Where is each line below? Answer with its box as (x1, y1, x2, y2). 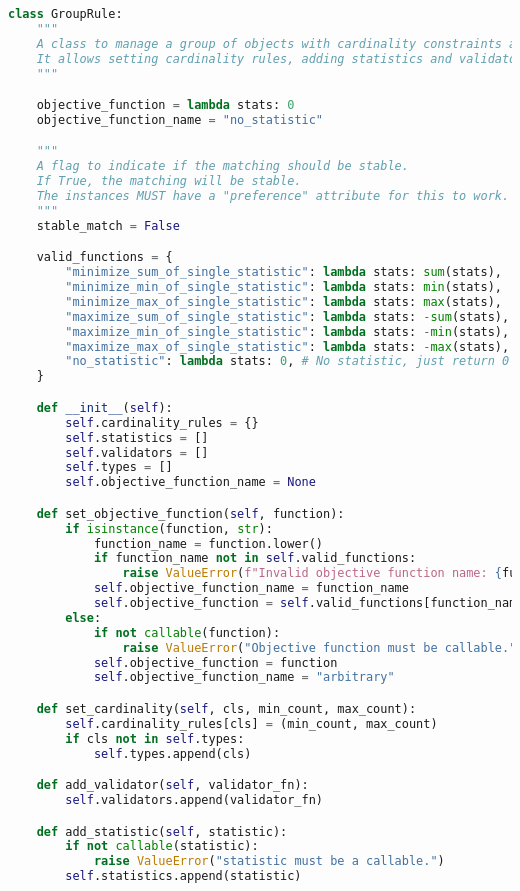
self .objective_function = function (93, 655, 338, 670)
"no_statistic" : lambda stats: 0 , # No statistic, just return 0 (65, 354, 510, 369)
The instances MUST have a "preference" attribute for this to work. (36, 189, 510, 204)
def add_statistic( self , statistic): (36, 824, 288, 839)
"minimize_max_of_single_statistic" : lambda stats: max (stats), (65, 294, 503, 309)
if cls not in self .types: (65, 731, 245, 746)
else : (65, 610, 102, 625)
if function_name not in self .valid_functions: (93, 551, 417, 566)
